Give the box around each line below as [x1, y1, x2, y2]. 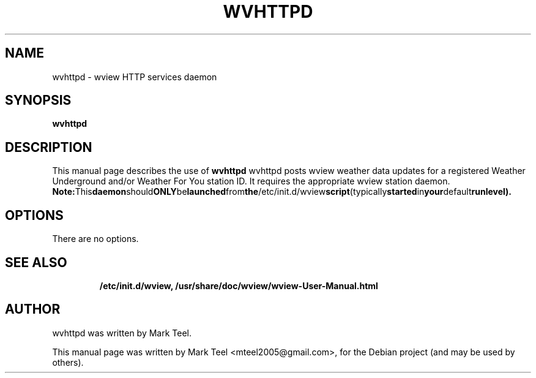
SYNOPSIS [5, 93, 72, 108]
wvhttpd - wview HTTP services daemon [52, 71, 217, 82]
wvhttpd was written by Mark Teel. [52, 327, 192, 338]
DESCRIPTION [5, 139, 92, 155]
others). [52, 357, 84, 368]
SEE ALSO [5, 254, 67, 270]
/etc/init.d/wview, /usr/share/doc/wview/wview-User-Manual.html [99, 280, 378, 291]
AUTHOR [5, 301, 61, 317]
